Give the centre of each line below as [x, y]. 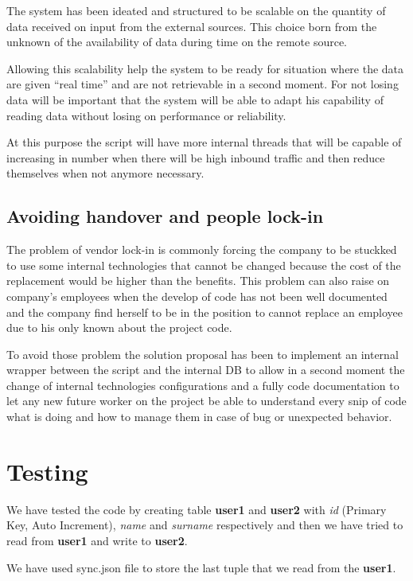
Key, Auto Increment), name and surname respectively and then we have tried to [205, 525]
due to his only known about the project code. [119, 328]
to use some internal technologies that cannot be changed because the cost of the [204, 265]
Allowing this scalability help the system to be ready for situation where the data [205, 68]
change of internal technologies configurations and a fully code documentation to [203, 385]
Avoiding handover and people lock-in [165, 216]
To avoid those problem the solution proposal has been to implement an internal [203, 354]
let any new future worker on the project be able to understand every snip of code [206, 401]
